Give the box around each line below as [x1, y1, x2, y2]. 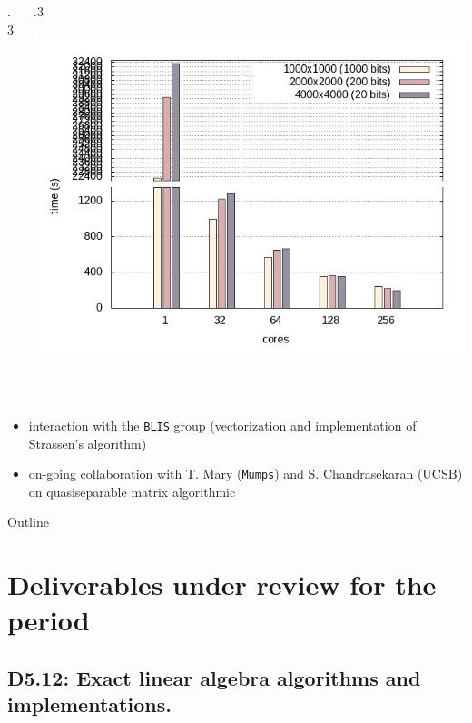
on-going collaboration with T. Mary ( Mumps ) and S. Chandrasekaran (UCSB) [28, 464, 463, 483]
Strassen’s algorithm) [28, 433, 147, 452]
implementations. [7, 690, 172, 718]
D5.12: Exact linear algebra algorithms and [7, 664, 421, 691]
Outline [7, 512, 49, 531]
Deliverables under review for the [7, 566, 437, 603]
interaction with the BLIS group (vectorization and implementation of [28, 415, 417, 434]
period [7, 601, 90, 639]
